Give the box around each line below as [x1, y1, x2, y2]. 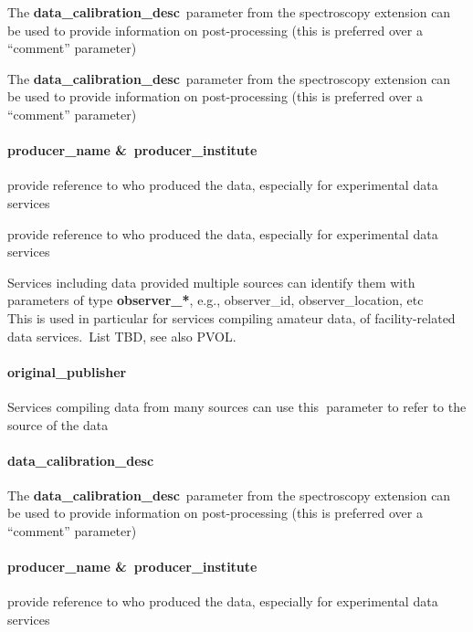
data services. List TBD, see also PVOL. [7, 326, 236, 345]
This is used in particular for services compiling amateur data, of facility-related [7, 308, 456, 327]
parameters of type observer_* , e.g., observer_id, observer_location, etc [7, 290, 424, 310]
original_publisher [7, 362, 127, 381]
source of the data [7, 415, 109, 434]
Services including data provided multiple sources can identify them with [7, 272, 415, 291]
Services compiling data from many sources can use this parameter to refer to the [7, 396, 467, 416]
